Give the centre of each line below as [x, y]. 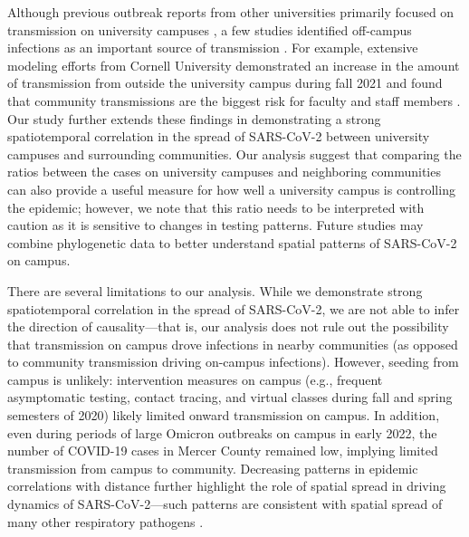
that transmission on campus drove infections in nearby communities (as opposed [233, 344]
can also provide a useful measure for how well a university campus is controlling [231, 189]
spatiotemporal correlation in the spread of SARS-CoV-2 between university [219, 136]
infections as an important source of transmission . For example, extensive [213, 48]
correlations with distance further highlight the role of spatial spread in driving [227, 486]
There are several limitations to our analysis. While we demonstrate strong [215, 290]
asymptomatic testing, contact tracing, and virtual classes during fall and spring [230, 397]
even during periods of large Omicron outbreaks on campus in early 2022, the [222, 432]
